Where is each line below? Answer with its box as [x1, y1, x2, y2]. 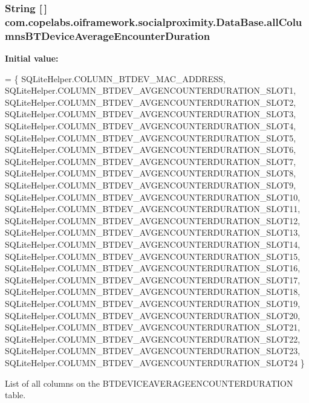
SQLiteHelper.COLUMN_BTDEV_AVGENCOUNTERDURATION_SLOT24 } [5, 356, 305, 369]
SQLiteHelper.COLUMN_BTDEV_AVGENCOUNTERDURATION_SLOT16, [5, 262, 301, 274]
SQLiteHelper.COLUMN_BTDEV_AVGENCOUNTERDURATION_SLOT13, [5, 226, 301, 239]
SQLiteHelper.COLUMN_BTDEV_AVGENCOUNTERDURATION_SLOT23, [5, 344, 301, 357]
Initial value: [5, 52, 59, 65]
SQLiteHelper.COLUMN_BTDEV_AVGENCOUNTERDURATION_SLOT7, [5, 155, 296, 167]
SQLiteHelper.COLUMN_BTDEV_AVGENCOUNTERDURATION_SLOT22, [5, 332, 301, 345]
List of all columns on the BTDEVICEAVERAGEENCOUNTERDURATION [5, 376, 293, 389]
